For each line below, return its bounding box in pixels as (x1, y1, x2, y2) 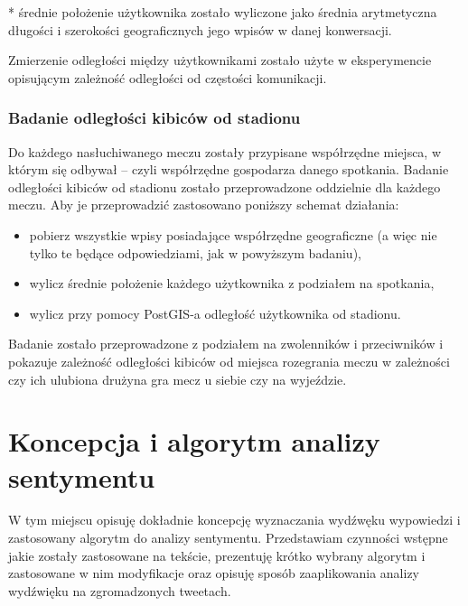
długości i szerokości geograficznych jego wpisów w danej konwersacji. (8, 20, 392, 39)
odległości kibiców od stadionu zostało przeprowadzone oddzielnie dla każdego (8, 177, 441, 196)
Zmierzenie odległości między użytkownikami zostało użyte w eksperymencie (8, 51, 432, 70)
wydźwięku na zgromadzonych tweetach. (8, 581, 231, 600)
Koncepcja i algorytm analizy (8, 423, 380, 460)
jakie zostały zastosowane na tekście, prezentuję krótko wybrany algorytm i (8, 545, 426, 564)
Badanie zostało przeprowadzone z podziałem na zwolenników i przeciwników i (8, 334, 444, 353)
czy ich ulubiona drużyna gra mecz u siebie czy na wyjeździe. (8, 369, 347, 388)
